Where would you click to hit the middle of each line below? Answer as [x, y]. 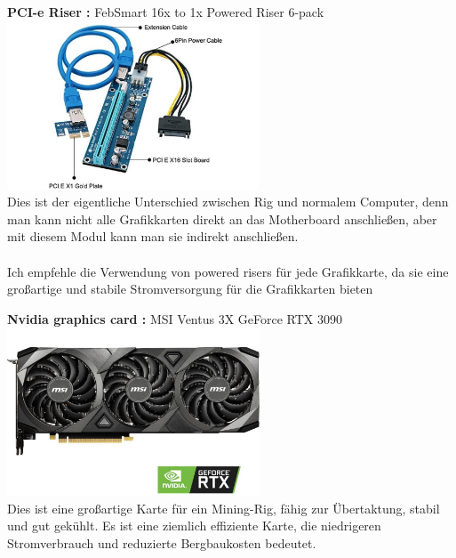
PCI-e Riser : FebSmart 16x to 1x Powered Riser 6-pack [166, 12]
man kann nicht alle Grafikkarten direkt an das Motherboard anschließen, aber [222, 218]
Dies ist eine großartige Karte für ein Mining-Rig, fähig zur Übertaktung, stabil [224, 508]
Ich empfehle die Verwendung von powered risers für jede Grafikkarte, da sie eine [228, 271]
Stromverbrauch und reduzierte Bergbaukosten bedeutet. [162, 543]
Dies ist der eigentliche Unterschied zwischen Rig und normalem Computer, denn [228, 202]
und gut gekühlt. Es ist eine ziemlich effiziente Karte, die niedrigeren [194, 526]
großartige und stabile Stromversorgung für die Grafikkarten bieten [190, 289]
